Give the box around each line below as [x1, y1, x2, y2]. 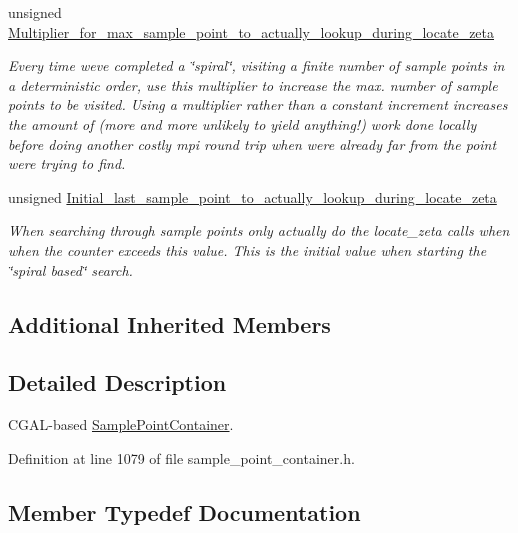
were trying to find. [8, 153, 126, 174]
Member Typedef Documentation [8, 496, 361, 527]
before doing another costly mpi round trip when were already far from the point [8, 133, 497, 154]
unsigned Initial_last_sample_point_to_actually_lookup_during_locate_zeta [8, 186, 497, 207]
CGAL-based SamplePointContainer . [8, 414, 234, 435]
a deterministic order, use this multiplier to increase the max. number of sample [8, 74, 498, 95]
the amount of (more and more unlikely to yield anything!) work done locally [8, 113, 477, 134]
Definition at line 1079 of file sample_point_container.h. [8, 447, 355, 468]
